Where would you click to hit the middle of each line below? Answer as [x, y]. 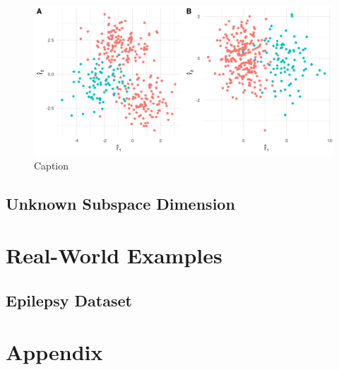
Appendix [54, 352]
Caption [52, 165]
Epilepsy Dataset [69, 300]
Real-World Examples [114, 255]
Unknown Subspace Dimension [120, 203]
